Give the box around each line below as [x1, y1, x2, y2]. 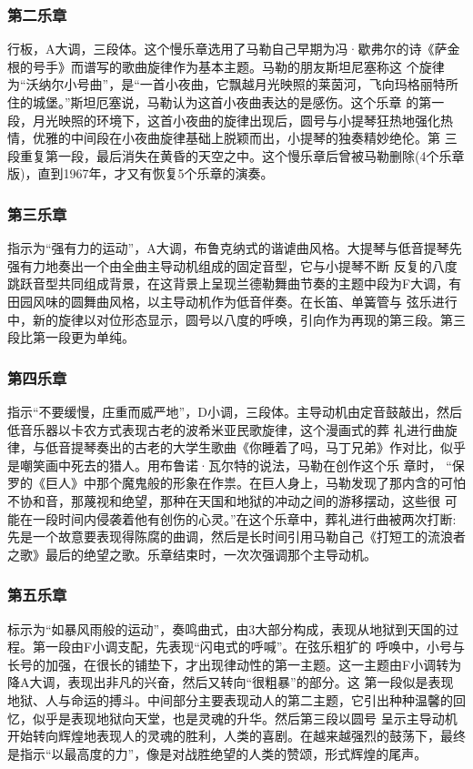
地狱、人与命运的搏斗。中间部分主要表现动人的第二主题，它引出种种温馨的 [7, 690, 453, 709]
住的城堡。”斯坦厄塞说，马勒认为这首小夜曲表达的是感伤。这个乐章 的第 [7, 93, 432, 111]
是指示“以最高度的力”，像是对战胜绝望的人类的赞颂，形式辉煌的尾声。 [7, 744, 428, 763]
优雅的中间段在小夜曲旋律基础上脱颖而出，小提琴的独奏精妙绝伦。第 [32, 128, 440, 147]
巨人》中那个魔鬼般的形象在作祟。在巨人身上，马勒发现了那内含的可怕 [45, 473, 466, 492]
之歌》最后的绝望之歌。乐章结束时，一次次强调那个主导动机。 [7, 544, 377, 563]
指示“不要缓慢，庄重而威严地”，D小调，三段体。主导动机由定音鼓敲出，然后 [7, 401, 462, 420]
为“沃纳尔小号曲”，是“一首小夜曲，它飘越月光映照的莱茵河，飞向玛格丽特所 [7, 75, 458, 94]
